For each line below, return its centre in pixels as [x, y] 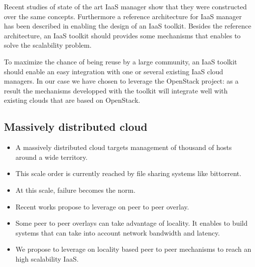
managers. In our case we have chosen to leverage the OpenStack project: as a [121, 81]
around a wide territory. [52, 157]
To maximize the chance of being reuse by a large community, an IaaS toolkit [121, 61]
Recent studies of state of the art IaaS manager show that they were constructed [126, 6]
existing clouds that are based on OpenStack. [72, 100]
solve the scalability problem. [48, 45]
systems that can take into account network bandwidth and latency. [118, 232]
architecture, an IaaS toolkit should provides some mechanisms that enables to [122, 35]
